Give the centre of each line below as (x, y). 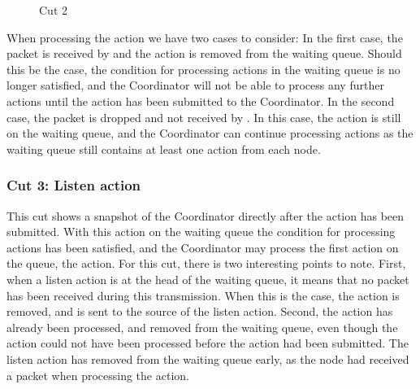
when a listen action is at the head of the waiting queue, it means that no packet (208, 279)
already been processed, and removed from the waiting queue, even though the (202, 327)
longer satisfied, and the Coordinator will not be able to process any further (195, 85)
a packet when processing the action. (98, 375)
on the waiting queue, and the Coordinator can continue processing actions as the (210, 133)
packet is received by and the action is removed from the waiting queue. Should (204, 53)
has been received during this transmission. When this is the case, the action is (203, 295)
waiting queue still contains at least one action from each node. (164, 149)
